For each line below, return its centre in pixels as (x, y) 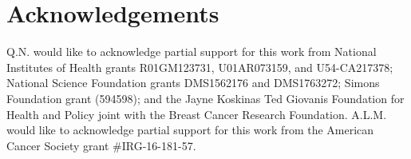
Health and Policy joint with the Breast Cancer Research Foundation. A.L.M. (197, 114)
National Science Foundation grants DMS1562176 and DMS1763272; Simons (193, 83)
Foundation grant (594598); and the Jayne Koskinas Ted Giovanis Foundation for (205, 98)
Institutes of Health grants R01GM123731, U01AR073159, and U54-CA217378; (200, 67)
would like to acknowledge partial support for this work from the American (190, 130)
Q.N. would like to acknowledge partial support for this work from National (192, 52)
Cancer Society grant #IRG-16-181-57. (101, 145)
